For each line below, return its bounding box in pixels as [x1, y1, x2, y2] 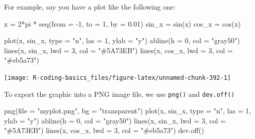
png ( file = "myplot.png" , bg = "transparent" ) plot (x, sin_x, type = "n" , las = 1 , [4, 105, 251, 116]
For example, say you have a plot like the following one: [4, 2, 176, 12]
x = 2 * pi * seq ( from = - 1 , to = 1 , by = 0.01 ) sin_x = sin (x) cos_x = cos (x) [4, 18, 241, 29]
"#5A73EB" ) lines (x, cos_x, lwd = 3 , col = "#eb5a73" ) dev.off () [4, 125, 204, 135]
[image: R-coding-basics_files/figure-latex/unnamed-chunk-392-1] [4, 74, 231, 81]
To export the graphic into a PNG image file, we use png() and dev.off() [4, 88, 235, 99]
